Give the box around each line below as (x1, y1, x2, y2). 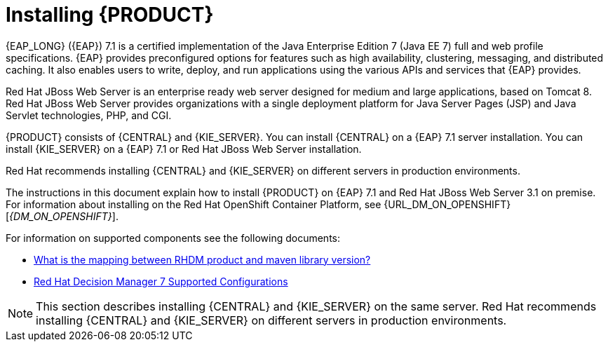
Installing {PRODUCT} (6, 3, 214, 27)
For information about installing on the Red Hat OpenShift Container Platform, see (6, 198, 381, 210)
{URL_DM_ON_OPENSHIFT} (384, 198, 511, 210)
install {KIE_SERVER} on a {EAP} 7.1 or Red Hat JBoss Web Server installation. (6, 142, 362, 155)
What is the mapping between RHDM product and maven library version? (34, 253, 371, 266)
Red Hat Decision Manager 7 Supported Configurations (34, 275, 288, 287)
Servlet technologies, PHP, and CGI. (6, 109, 172, 121)
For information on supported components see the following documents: (6, 231, 340, 244)
